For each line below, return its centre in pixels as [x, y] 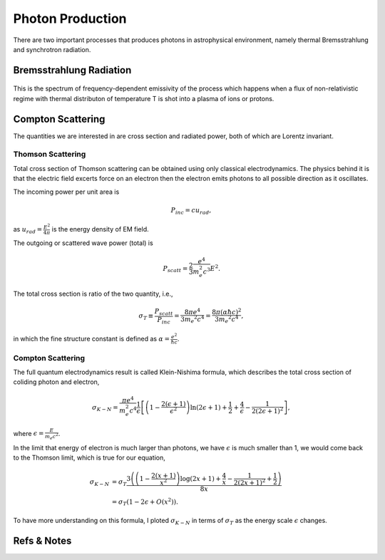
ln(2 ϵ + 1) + [209, 407]
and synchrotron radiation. [52, 49]
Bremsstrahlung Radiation [72, 70]
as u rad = [28, 230]
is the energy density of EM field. [100, 229]
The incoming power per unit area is [66, 192]
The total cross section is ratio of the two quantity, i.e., [93, 294]
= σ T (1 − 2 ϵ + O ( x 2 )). [145, 502]
